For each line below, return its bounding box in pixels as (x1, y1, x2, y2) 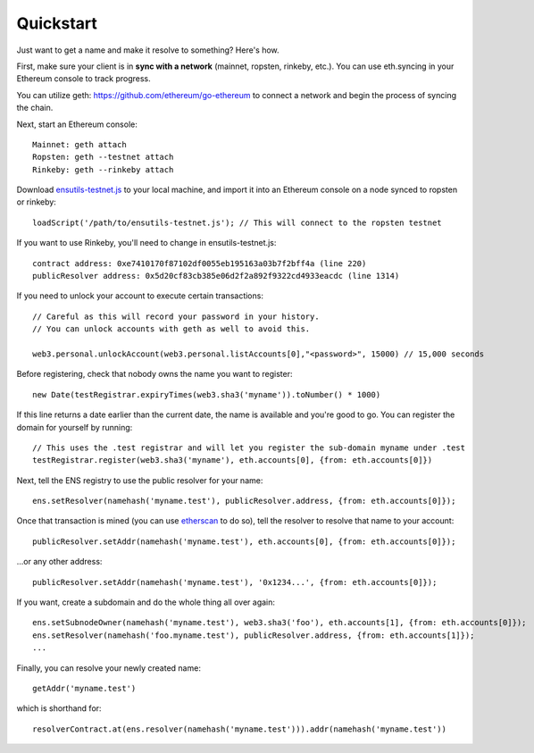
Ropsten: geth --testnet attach (32, 152, 174, 163)
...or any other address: (16, 556, 103, 567)
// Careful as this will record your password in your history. (32, 311, 321, 322)
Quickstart (16, 13, 98, 33)
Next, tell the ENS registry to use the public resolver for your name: (16, 474, 263, 486)
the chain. (16, 103, 54, 113)
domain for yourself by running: (16, 422, 133, 432)
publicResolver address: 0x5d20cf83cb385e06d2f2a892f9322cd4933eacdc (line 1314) (32, 271, 400, 281)
